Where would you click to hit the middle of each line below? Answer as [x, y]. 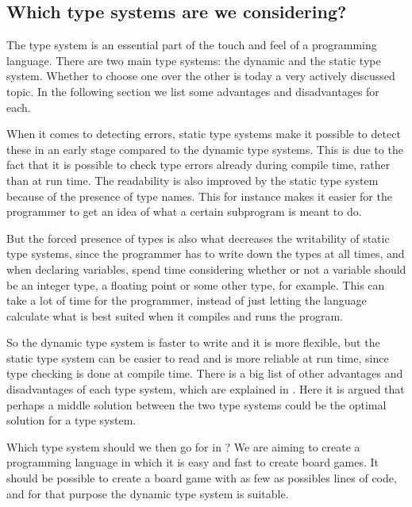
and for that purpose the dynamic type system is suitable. [148, 493]
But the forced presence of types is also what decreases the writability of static [198, 238]
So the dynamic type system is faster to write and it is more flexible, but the [193, 342]
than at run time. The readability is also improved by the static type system [193, 180]
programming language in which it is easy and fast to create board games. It [193, 462]
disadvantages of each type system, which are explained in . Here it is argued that [206, 389]
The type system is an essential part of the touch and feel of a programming [192, 45]
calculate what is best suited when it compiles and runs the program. [175, 315]
